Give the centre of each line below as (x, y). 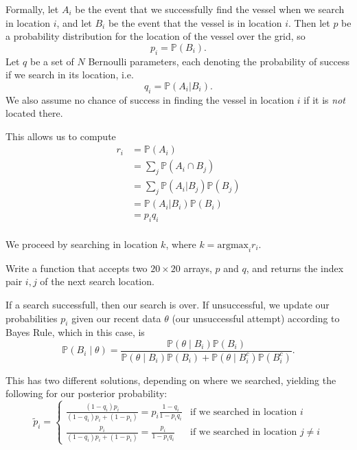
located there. (34, 113)
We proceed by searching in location (82, 244)
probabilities (32, 318)
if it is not (324, 99)
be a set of (52, 61)
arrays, (198, 268)
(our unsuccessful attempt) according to (256, 318)
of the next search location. (97, 281)
